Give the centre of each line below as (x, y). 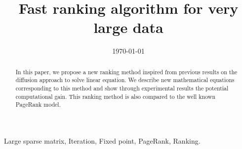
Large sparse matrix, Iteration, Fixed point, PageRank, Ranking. (102, 140)
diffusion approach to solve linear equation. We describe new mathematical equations (125, 80)
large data (128, 27)
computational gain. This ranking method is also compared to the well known (116, 96)
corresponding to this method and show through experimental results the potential (122, 88)
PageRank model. (38, 104)
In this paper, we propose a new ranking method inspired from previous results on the (126, 72)
